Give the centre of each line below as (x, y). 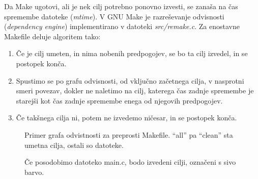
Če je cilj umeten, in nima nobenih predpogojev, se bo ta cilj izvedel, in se (132, 53)
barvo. (34, 172)
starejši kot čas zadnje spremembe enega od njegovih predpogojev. (119, 100)
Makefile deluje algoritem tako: (52, 36)
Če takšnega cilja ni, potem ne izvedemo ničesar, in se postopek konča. (126, 118)
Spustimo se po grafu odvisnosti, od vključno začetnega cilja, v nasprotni (130, 80)
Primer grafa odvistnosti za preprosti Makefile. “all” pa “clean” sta (129, 134)
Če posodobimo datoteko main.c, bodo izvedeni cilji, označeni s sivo (130, 162)
